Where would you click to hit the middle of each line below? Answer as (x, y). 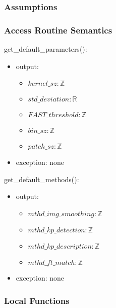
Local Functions (37, 300)
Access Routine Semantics (58, 30)
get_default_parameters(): (46, 49)
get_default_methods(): (42, 179)
